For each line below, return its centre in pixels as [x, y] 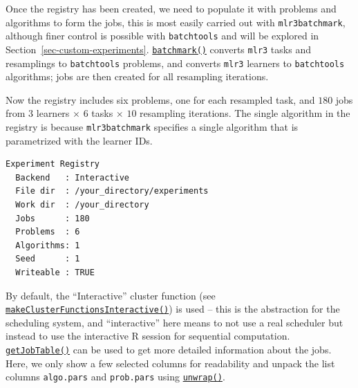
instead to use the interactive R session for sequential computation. [148, 336]
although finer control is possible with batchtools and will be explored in [162, 36]
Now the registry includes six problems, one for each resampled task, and [160, 99]
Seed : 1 [48, 259]
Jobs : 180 [53, 218]
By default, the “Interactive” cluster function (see [111, 295]
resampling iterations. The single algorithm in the [245, 113]
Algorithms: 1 [48, 245]
